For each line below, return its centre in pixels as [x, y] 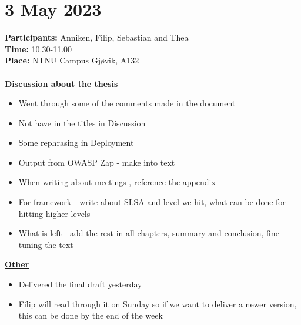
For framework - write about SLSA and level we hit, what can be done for [152, 202]
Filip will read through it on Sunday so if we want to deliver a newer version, [158, 304]
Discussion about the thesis [61, 83]
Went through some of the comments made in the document [127, 103]
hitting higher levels [54, 213]
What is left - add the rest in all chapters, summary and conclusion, [141, 233]
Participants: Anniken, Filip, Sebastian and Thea [97, 37]
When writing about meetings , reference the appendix [117, 182]
